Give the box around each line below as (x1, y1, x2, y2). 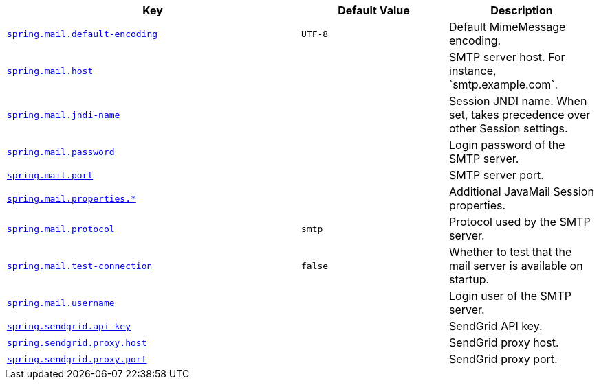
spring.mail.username (7, 297, 115, 308)
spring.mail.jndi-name (7, 109, 120, 120)
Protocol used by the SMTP (449, 215, 591, 229)
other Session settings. (449, 121, 568, 135)
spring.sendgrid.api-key (7, 320, 131, 331)
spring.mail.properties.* (7, 193, 136, 204)
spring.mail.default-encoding (7, 28, 158, 39)
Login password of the (449, 138, 565, 152)
